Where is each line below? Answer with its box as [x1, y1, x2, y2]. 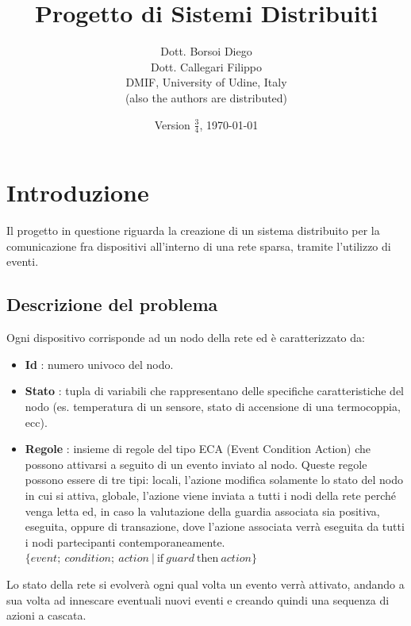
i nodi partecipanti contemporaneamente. [25, 533, 225, 550]
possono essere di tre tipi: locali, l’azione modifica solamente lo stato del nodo [25, 471, 403, 488]
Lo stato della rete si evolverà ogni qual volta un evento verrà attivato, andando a [6, 575, 405, 592]
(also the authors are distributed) [125, 89, 288, 106]
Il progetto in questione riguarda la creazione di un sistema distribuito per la [6, 222, 380, 239]
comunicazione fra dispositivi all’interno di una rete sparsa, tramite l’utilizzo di [6, 237, 391, 254]
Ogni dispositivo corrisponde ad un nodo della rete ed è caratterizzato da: [6, 329, 365, 346]
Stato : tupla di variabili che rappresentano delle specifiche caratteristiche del [25, 382, 405, 399]
